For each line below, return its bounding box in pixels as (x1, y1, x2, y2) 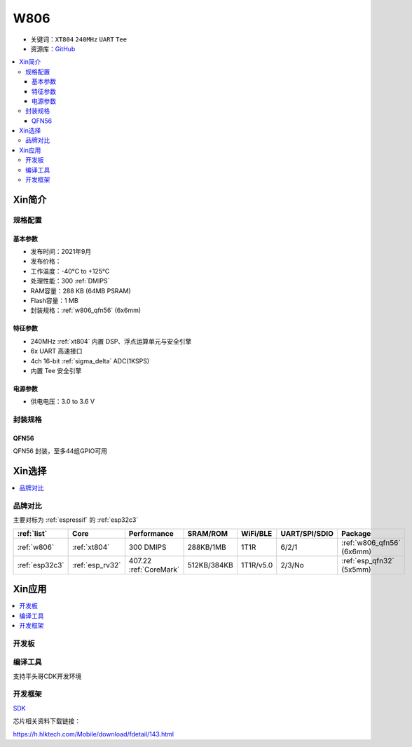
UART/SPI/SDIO (280, 528, 334, 538)
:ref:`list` (17, 528, 48, 538)
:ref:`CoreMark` (128, 565, 180, 574)
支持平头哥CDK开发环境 (13, 672, 82, 680)
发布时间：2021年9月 (30, 247, 92, 255)
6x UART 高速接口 (30, 347, 83, 356)
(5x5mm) (341, 565, 371, 574)
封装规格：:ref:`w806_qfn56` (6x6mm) (30, 306, 142, 315)
